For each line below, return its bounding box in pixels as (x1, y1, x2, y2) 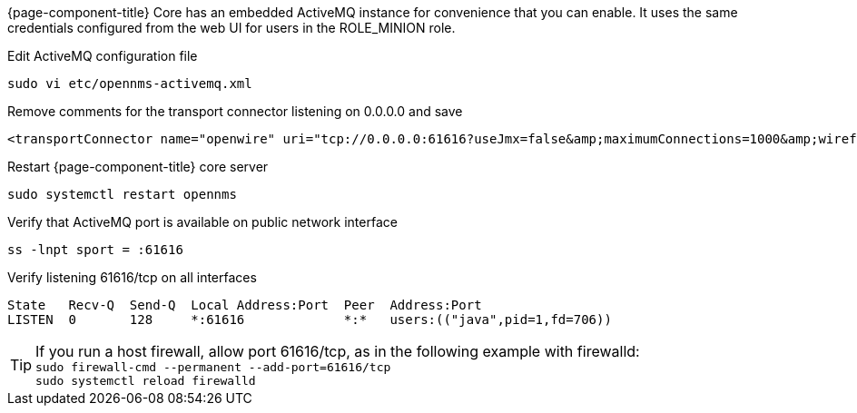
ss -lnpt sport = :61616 (7, 242, 183, 257)
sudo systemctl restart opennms (7, 187, 237, 202)
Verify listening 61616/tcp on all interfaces (7, 270, 257, 285)
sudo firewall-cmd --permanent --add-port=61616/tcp (35, 360, 391, 374)
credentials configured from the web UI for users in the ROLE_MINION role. (7, 20, 456, 35)
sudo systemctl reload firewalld (35, 374, 256, 388)
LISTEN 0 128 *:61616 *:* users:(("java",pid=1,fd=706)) (7, 312, 612, 327)
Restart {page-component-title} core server (7, 159, 269, 174)
